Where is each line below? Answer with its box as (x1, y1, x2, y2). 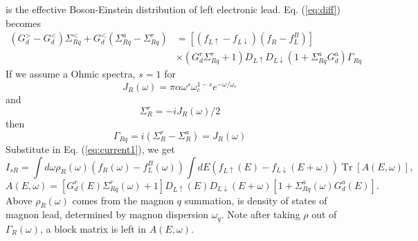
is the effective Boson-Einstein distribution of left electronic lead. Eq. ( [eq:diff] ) (6, 2, 340, 16)
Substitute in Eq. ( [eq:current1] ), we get (6, 142, 175, 157)
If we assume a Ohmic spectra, (6, 66, 136, 81)
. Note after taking (221, 207, 300, 222)
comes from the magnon (72, 193, 174, 207)
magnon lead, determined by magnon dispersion (6, 207, 209, 222)
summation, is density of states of (184, 193, 327, 207)
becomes (6, 15, 42, 30)
